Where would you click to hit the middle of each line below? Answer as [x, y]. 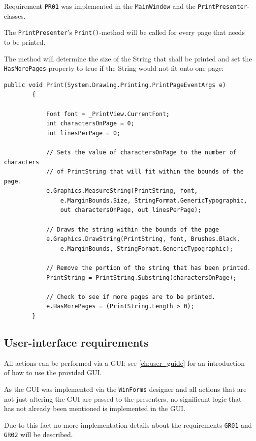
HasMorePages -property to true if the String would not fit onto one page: [114, 68]
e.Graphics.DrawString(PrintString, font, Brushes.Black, [143, 239]
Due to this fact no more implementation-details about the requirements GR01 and [128, 425]
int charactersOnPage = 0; [90, 124]
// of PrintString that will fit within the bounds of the [145, 172]
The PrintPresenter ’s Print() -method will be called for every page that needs [124, 32]
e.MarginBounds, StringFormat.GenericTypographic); [147, 249]
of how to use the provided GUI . [53, 372]
